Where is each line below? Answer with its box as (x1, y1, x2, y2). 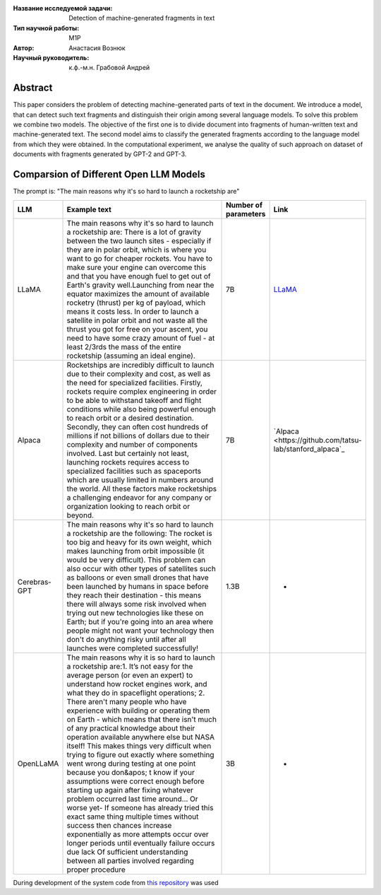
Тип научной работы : (13, 23, 80, 32)
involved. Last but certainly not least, (66, 448, 190, 458)
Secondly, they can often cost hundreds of (66, 421, 208, 431)
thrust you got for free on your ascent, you (66, 324, 208, 334)
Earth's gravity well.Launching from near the (66, 280, 214, 290)
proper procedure (66, 865, 126, 874)
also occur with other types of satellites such (66, 563, 217, 573)
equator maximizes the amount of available (66, 288, 210, 298)
